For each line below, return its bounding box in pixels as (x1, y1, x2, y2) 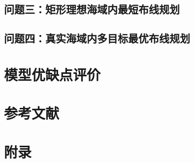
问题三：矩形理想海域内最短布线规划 (4, 1, 180, 17)
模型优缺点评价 (4, 64, 101, 84)
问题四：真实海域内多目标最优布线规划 (4, 31, 190, 46)
